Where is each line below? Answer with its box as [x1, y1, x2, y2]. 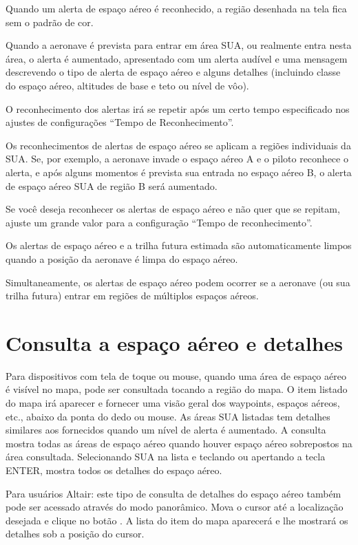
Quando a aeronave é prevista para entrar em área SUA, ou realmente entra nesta [6, 38, 352, 52]
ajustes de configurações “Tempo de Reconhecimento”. [6, 115, 234, 129]
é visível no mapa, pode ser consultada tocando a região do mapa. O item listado [6, 382, 348, 396]
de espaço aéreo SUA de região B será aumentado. [6, 178, 218, 193]
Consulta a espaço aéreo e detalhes [6, 328, 344, 356]
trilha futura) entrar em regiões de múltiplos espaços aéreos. [6, 288, 259, 303]
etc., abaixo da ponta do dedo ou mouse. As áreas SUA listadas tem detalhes [6, 409, 330, 423]
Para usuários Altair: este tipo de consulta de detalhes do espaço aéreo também [6, 486, 341, 500]
